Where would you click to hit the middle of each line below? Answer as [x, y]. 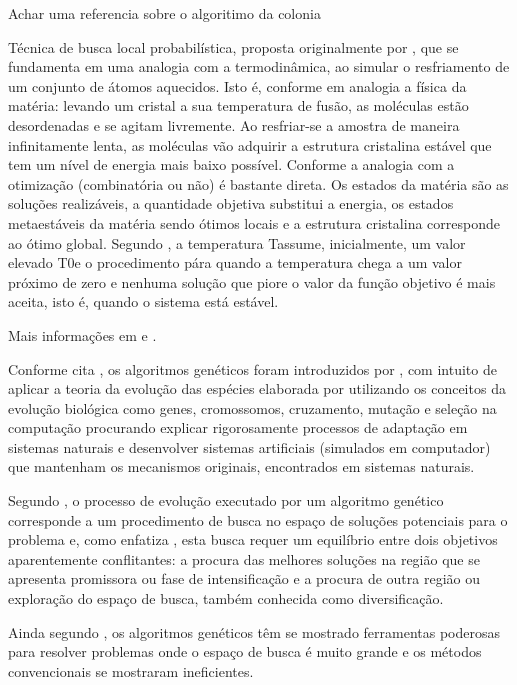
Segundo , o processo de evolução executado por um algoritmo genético [226, 500]
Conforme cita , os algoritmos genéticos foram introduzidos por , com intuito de [252, 368]
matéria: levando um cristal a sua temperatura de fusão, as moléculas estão [238, 105]
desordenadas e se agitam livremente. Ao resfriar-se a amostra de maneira [234, 124]
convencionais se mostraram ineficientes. [131, 670]
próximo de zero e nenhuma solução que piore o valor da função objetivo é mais [252, 281]
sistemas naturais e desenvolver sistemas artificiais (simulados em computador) [249, 446]
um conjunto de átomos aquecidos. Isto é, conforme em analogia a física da [237, 85]
